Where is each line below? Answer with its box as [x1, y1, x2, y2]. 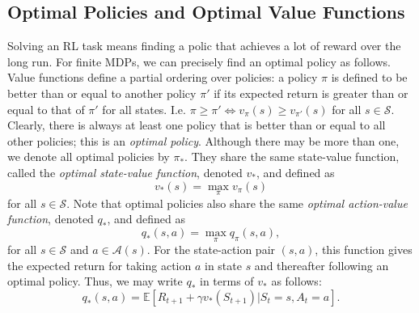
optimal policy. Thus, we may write [7, 273, 183, 290]
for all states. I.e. [102, 100, 186, 117]
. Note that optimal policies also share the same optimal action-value [66, 194, 408, 211]
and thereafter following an [254, 256, 389, 273]
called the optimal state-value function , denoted [7, 163, 243, 180]
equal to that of [7, 100, 85, 117]
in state [204, 256, 242, 273]
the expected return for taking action [7, 256, 192, 273]
